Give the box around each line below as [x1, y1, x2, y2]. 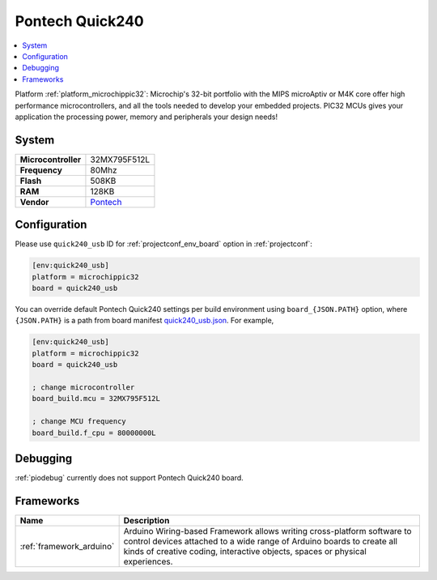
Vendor [19, 196, 49, 207]
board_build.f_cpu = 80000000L [32, 428, 157, 437]
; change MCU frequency [32, 417, 127, 426]
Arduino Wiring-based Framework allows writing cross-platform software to [123, 525, 412, 536]
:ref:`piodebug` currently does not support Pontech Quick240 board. [15, 473, 244, 483]
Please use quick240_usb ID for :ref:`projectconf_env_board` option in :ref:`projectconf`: [15, 239, 313, 249]
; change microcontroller [32, 383, 135, 392]
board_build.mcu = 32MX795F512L [32, 394, 161, 403]
